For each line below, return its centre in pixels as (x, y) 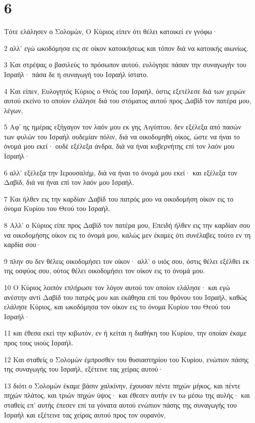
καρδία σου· (23, 244)
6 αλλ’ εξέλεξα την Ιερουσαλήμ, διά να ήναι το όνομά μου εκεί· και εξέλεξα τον (121, 172)
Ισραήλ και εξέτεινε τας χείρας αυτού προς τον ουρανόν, (85, 414)
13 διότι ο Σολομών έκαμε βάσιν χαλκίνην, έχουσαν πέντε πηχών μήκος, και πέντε (122, 385)
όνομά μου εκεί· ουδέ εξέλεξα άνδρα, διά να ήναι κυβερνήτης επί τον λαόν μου (119, 146)
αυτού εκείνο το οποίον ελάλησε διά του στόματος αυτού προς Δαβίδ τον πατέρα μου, (128, 101)
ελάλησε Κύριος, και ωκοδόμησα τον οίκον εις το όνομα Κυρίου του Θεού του (117, 307)
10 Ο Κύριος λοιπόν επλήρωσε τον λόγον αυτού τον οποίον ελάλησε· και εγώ (117, 287)
